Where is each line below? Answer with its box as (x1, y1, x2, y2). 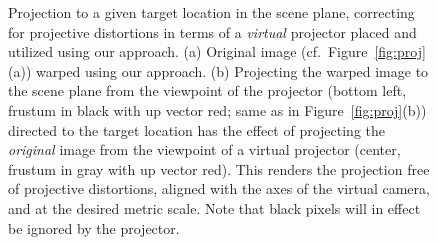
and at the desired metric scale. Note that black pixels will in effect (8, 197, 421, 218)
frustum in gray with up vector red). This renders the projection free (8, 158, 430, 179)
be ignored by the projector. (8, 217, 180, 238)
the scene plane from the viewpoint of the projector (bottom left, (8, 80, 407, 101)
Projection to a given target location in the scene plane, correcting (8, 2, 415, 22)
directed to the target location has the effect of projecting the (8, 119, 386, 140)
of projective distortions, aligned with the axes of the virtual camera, (8, 178, 430, 199)
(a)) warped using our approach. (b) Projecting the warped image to (8, 60, 429, 81)
